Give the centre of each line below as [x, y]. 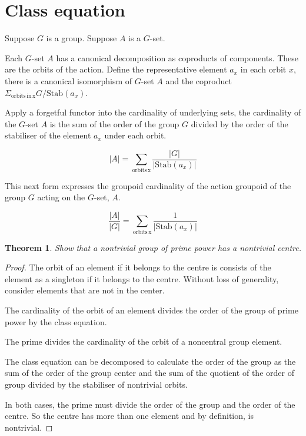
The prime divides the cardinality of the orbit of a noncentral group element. [144, 341]
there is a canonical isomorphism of [69, 80]
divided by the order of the [240, 123]
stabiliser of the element [48, 135]
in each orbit [263, 69]
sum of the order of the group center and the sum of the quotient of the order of [149, 373]
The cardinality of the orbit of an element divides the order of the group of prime [152, 310]
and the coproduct [199, 80]
